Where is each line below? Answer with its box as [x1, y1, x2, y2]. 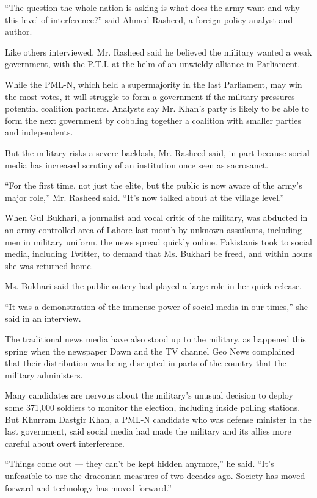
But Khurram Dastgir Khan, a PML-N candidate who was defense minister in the [5, 413, 312, 425]
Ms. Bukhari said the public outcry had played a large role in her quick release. [5, 280, 302, 292]
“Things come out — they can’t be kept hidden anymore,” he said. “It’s [5, 457, 274, 470]
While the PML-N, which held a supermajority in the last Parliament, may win [5, 78, 302, 90]
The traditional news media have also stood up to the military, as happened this [5, 333, 306, 345]
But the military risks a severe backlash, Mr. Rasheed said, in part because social [5, 146, 310, 159]
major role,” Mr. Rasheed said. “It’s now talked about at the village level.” [5, 190, 284, 203]
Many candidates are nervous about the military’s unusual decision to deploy [5, 389, 293, 402]
